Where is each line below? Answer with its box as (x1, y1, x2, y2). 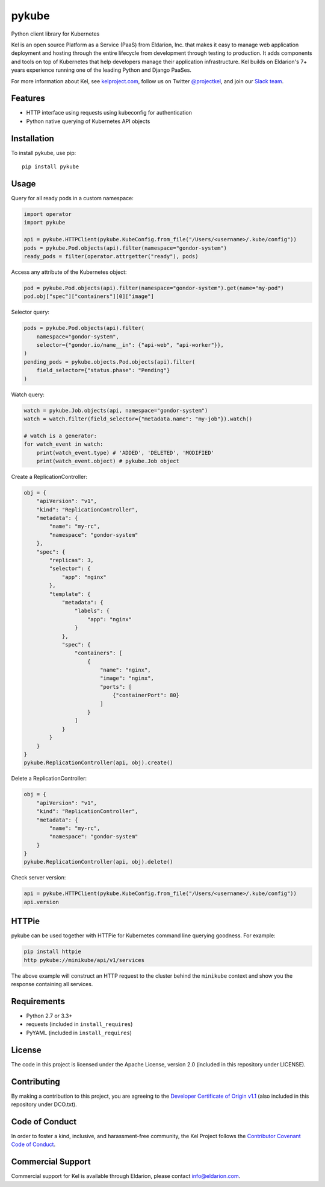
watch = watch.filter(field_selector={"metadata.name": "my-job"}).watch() (23, 415, 253, 422)
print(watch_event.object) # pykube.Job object (36, 457, 180, 464)
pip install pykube (22, 163, 79, 170)
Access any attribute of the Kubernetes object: (11, 268, 127, 276)
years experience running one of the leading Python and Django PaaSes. (11, 66, 192, 74)
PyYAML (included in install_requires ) (26, 1029, 132, 1036)
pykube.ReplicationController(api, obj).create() (23, 759, 173, 766)
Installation (11, 133, 54, 144)
